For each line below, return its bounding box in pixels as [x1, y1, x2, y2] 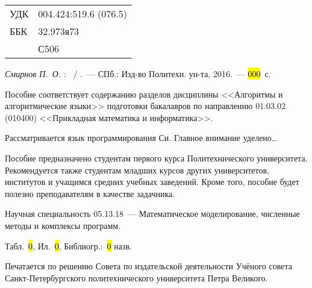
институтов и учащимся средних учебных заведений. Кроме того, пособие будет [5, 175, 299, 188]
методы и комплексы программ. [5, 219, 121, 231]
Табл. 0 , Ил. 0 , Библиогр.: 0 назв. [5, 239, 132, 252]
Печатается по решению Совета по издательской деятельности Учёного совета [5, 260, 292, 272]
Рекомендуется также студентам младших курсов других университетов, [5, 163, 269, 176]
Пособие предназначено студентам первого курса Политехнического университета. [5, 151, 308, 164]
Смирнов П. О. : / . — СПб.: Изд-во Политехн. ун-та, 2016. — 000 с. [5, 67, 271, 80]
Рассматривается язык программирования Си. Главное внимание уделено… [5, 131, 278, 144]
